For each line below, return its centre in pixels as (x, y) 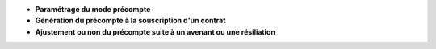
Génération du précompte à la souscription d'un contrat (130, 21)
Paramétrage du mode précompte (93, 9)
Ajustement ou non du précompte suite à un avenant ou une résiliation (155, 31)
